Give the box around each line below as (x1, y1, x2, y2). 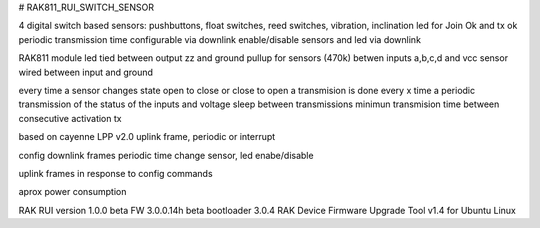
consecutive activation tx (18, 112, 122, 124)
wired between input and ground (18, 66, 154, 78)
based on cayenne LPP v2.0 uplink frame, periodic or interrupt (18, 131, 276, 143)
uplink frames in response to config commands (18, 167, 214, 179)
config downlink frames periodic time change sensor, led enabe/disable (18, 149, 314, 161)
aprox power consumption (18, 186, 127, 198)
